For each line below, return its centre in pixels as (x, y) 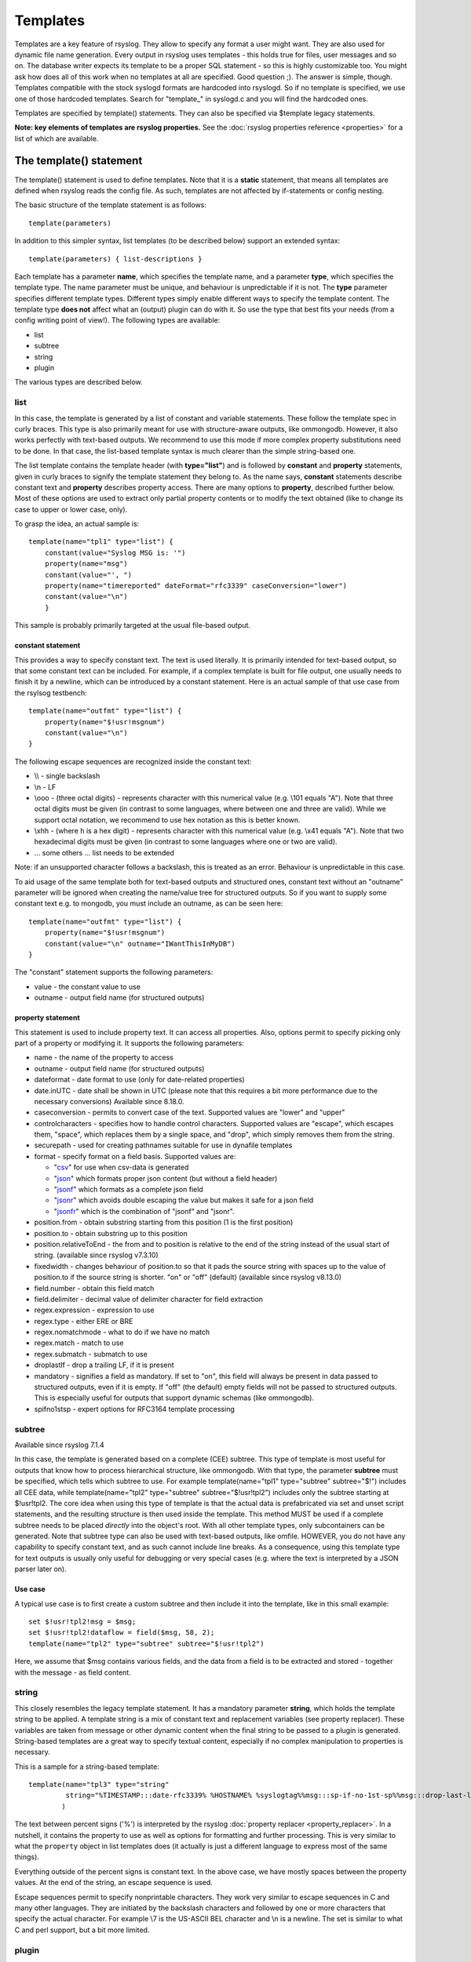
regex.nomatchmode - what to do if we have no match (122, 1332)
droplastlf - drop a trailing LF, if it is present (104, 1365)
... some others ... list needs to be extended (104, 852)
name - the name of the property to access (104, 1058)
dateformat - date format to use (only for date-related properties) (139, 1080)
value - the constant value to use (88, 986)
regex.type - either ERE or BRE (84, 1321)
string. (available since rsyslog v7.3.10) (96, 1255)
